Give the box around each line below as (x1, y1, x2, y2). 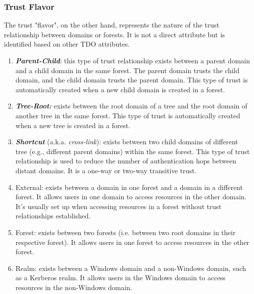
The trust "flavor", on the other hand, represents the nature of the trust (4, 20, 220, 30)
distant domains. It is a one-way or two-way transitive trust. (15, 165, 197, 175)
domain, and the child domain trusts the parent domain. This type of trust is (15, 75, 248, 85)
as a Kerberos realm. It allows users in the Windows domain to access (15, 272, 226, 283)
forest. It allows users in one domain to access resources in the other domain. (15, 191, 247, 202)
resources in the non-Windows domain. (15, 282, 132, 292)
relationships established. (15, 211, 91, 221)
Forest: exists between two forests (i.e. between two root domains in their (15, 227, 236, 237)
